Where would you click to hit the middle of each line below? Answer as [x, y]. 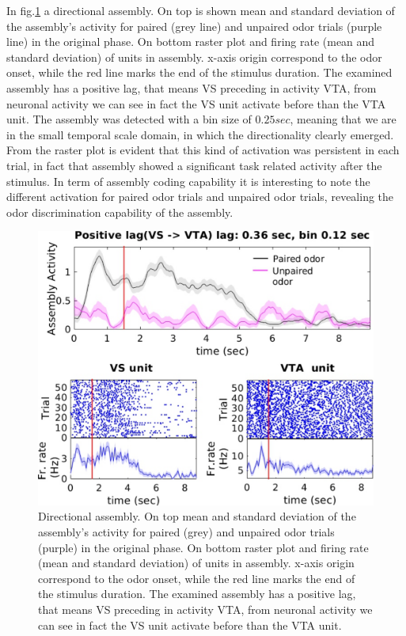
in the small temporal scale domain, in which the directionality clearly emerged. [200, 134]
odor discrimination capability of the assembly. [120, 212]
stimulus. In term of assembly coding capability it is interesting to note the [188, 181]
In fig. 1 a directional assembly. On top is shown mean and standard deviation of [201, 10]
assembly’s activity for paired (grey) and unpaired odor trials [186, 532]
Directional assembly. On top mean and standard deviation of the [197, 516]
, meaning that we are [343, 119]
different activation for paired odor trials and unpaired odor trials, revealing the [200, 197]
